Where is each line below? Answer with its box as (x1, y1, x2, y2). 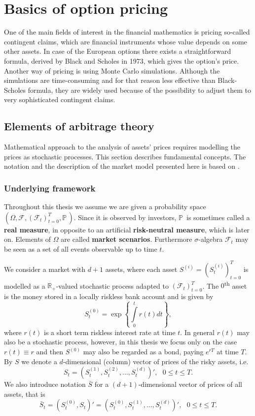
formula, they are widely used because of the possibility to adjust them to (28, 84, 252, 95)
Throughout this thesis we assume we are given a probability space (4, 201, 206, 212)
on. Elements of (4, 234, 51, 244)
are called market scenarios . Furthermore (61, 234, 192, 244)
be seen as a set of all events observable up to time (4, 243, 157, 254)
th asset (224, 279, 247, 291)
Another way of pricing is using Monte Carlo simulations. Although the (4, 65, 220, 76)
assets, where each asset (105, 264, 178, 274)
